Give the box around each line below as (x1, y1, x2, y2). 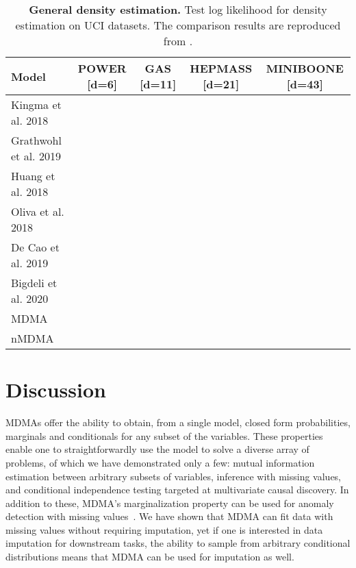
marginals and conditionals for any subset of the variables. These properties (5, 428, 323, 443)
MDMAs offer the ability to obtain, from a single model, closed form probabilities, (5, 415, 351, 430)
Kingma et (11, 97, 62, 112)
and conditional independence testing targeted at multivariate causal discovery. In (5, 482, 349, 497)
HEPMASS (190, 60, 253, 76)
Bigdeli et (11, 275, 58, 291)
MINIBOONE (266, 60, 344, 76)
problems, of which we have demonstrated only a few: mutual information (5, 455, 315, 469)
